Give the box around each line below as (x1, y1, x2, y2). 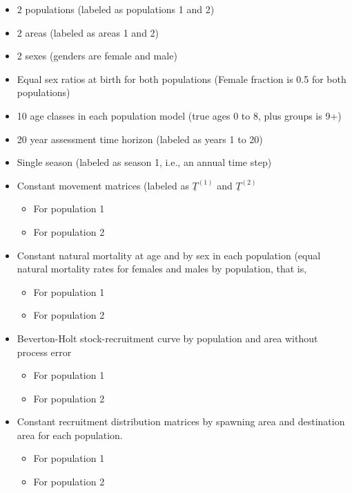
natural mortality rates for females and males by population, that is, (17, 261, 307, 276)
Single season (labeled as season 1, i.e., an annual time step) (17, 155, 272, 169)
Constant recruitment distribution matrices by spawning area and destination (17, 414, 345, 429)
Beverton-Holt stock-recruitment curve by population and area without (17, 331, 318, 345)
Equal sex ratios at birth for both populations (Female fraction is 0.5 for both (17, 71, 346, 86)
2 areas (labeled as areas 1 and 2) (17, 25, 159, 39)
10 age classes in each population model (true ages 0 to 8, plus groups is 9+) (17, 108, 342, 122)
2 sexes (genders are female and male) (17, 48, 177, 63)
